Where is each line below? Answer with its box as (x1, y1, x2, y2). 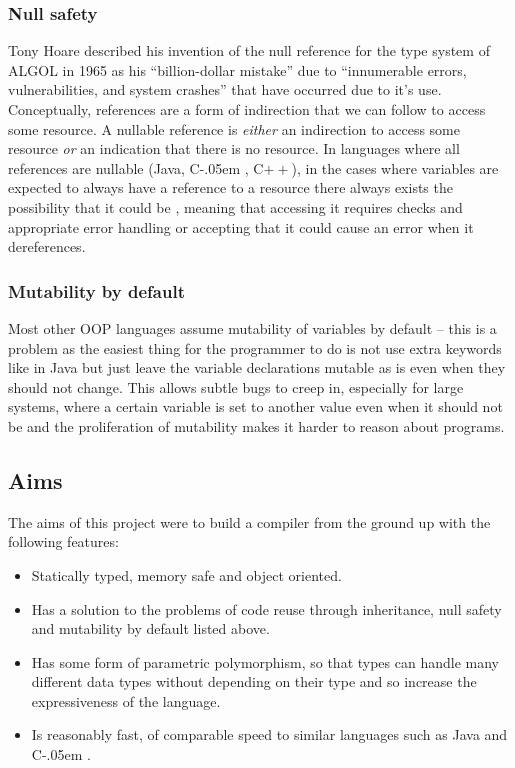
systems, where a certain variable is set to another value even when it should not (8, 396, 503, 417)
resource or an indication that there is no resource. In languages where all (8, 138, 460, 159)
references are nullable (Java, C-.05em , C (8, 157, 264, 178)
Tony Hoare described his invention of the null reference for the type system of (8, 40, 490, 61)
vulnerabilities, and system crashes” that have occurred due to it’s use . (8, 79, 442, 100)
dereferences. (8, 236, 86, 257)
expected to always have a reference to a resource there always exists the (8, 177, 453, 198)
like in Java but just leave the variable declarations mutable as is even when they (8, 357, 506, 378)
